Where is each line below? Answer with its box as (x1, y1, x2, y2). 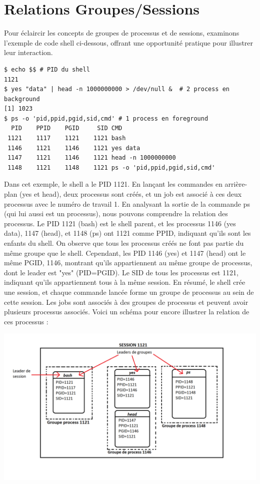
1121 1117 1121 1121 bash (7, 135, 126, 142)
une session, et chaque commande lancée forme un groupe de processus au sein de (4, 286, 254, 297)
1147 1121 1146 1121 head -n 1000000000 (7, 154, 176, 162)
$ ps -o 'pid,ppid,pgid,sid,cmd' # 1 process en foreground (4, 115, 208, 122)
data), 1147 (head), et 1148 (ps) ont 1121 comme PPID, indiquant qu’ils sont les (4, 228, 251, 238)
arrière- (224, 179, 247, 189)
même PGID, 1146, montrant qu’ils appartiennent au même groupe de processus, (4, 257, 252, 268)
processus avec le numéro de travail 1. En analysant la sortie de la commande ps (4, 198, 250, 209)
